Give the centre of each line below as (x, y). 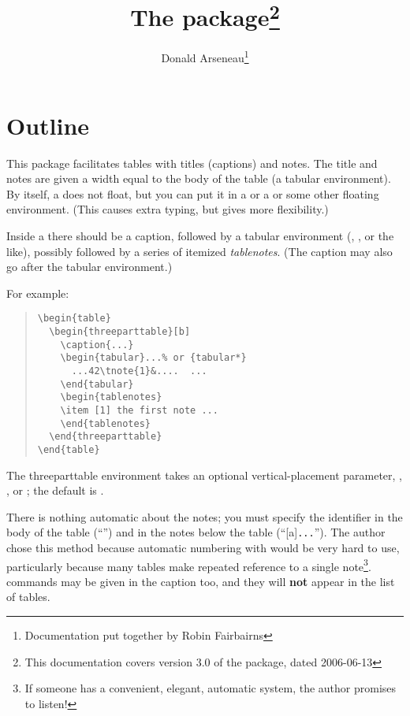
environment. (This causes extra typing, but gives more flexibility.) (168, 209)
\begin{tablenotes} (111, 397)
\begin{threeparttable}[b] (120, 332)
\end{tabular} (97, 384)
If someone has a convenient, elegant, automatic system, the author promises (211, 688)
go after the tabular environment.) (89, 267)
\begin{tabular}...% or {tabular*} (153, 358)
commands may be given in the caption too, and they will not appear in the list (201, 581)
